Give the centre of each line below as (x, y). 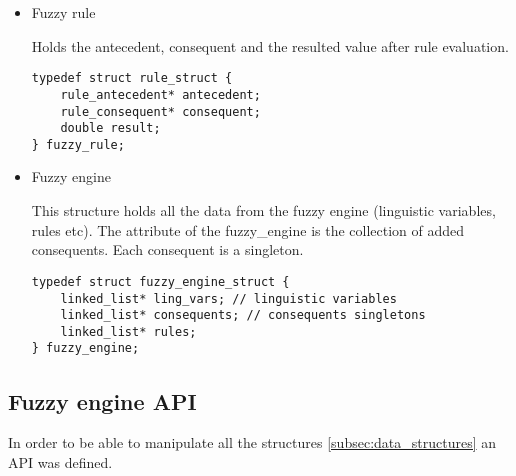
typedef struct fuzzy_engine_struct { (160, 281)
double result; (110, 128)
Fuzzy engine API (102, 400)
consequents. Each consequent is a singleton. (167, 249)
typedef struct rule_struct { (132, 78)
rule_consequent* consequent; (160, 111)
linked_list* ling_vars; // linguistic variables (228, 298)
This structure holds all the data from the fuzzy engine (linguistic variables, (263, 210)
